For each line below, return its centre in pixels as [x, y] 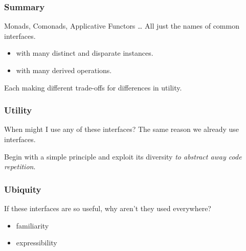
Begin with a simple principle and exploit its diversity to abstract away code [123, 156]
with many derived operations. [64, 70]
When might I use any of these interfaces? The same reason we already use [121, 129]
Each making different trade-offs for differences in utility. [93, 87]
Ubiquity [23, 189]
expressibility [37, 243]
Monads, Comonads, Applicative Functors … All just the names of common [122, 26]
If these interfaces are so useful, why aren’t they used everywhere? [108, 208]
